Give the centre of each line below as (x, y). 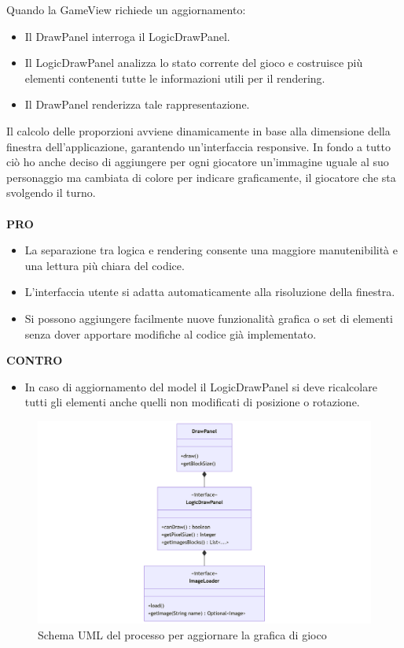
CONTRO (35, 360)
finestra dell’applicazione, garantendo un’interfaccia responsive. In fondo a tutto (198, 146)
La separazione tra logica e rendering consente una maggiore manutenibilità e (211, 250)
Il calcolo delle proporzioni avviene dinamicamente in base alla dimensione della (198, 130)
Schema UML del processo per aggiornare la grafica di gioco (182, 634)
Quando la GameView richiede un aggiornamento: (126, 9)
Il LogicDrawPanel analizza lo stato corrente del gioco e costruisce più (194, 63)
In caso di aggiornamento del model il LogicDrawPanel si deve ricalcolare (201, 386)
